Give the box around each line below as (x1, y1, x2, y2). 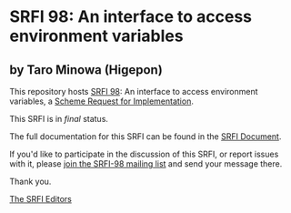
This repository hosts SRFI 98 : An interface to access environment (9, 86, 258, 96)
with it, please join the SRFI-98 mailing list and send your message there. (9, 158, 283, 169)
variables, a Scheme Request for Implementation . (9, 96, 194, 106)
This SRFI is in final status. (9, 114, 109, 124)
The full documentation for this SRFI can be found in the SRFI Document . (9, 131, 282, 142)
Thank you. (9, 176, 52, 187)
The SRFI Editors (9, 194, 73, 204)
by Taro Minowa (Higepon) (9, 62, 164, 77)
